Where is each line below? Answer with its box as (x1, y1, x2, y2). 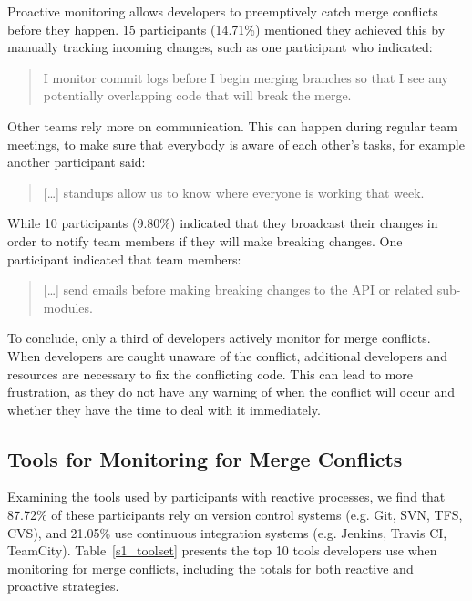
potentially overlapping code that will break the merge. (43, 86, 352, 105)
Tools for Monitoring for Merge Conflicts (7, 444, 403, 472)
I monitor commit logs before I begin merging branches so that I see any (43, 67, 448, 87)
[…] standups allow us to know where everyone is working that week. (43, 182, 425, 202)
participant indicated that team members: (7, 249, 241, 268)
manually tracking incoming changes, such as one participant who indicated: (7, 37, 433, 57)
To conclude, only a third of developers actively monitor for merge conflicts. (7, 328, 431, 347)
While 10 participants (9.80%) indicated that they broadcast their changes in (7, 213, 438, 233)
